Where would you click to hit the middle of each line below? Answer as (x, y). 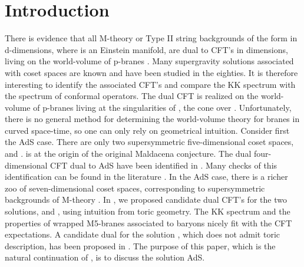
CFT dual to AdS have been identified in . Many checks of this (164, 165)
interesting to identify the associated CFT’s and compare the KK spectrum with (150, 84)
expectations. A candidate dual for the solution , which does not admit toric (142, 234)
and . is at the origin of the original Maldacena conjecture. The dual (128, 154)
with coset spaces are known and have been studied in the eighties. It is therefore (151, 72)
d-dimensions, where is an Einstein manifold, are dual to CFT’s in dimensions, (146, 49)
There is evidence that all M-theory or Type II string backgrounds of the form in (151, 38)
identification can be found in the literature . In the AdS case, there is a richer (146, 177)
